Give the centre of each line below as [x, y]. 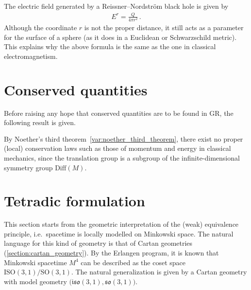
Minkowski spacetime [35, 262]
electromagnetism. [31, 56]
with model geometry [35, 281]
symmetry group [28, 167]
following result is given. [40, 122]
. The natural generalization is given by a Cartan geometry [159, 272]
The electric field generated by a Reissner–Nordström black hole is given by [116, 6]
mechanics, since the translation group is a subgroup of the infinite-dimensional [122, 157]
